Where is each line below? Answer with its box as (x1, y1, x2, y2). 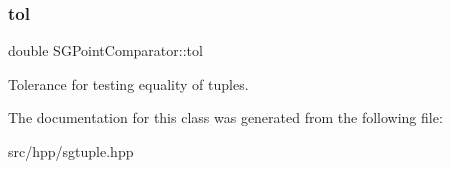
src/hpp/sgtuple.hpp (8, 141, 134, 161)
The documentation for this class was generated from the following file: (8, 107, 443, 128)
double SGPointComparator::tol (8, 40, 203, 61)
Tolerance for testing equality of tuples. (8, 73, 249, 94)
